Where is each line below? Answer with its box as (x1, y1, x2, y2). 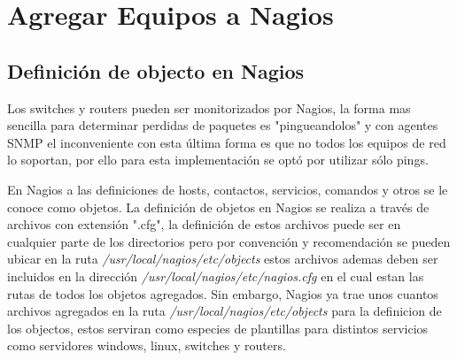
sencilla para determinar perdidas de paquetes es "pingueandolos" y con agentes (7, 116, 438, 134)
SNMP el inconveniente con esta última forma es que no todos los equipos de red (7, 133, 446, 151)
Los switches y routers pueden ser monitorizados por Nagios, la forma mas (7, 98, 411, 117)
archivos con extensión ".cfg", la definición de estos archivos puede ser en (7, 215, 401, 234)
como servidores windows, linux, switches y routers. (7, 336, 286, 355)
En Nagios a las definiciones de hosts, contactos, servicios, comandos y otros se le (7, 180, 448, 198)
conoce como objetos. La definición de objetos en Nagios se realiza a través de (7, 197, 430, 216)
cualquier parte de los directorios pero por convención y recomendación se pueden (7, 232, 451, 250)
